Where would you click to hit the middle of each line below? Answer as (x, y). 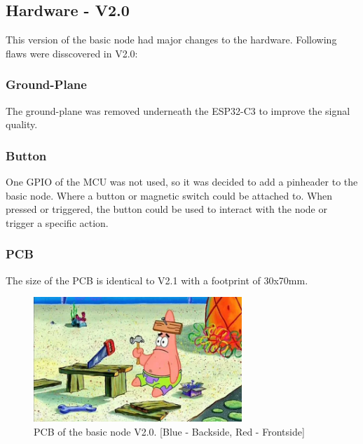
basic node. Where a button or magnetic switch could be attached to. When (169, 195)
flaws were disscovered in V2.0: (72, 53)
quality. (22, 124)
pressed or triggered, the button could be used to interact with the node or (166, 209)
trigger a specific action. (57, 222)
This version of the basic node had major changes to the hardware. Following (171, 40)
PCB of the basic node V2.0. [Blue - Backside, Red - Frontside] (169, 431)
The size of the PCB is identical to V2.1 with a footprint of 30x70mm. (157, 280)
